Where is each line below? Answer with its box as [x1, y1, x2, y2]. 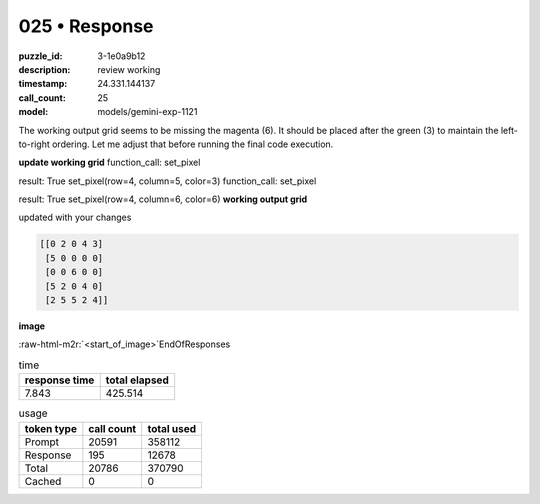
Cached [24, 474, 62, 488]
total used [147, 421, 197, 435]
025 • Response [18, 15, 154, 37]
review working [97, 63, 161, 75]
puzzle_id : [18, 50, 63, 62]
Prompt [24, 435, 60, 449]
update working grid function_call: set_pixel [18, 156, 201, 169]
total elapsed [105, 373, 169, 387]
